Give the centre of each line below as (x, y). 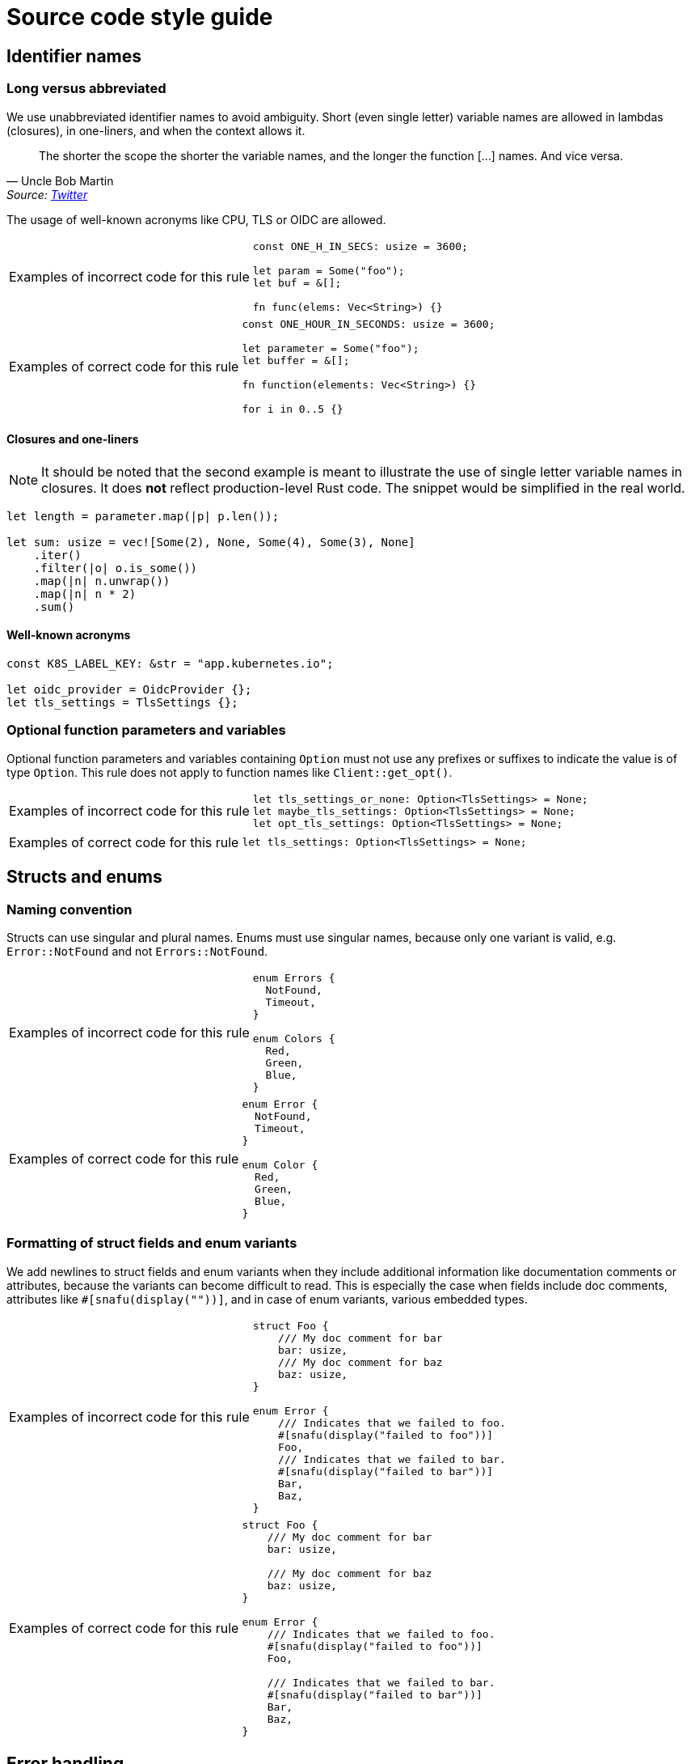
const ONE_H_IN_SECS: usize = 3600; (360, 246)
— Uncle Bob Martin (60, 180)
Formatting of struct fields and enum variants (152, 1243)
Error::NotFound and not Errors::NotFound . (137, 951)
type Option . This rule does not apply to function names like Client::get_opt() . (230, 772)
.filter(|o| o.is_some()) (116, 568)
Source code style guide (140, 17)
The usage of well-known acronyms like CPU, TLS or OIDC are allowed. (196, 219)
